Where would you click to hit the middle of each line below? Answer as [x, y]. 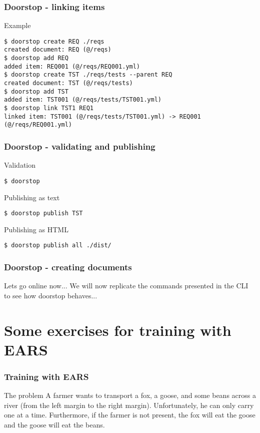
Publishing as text [32, 197]
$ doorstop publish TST [43, 213]
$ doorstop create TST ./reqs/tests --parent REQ [88, 75]
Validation [20, 165]
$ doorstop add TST [36, 91]
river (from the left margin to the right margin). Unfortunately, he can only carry [129, 405]
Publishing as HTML [36, 229]
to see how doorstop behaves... [51, 295]
